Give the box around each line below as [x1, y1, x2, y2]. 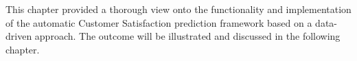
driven [5, 29, 32, 43]
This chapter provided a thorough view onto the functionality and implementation [5, 2, 352, 16]
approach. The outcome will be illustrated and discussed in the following [34, 29, 341, 43]
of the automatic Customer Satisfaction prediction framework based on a [5, 15, 312, 29]
